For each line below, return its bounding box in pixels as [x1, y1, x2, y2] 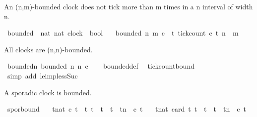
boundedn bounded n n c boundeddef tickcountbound [7, 61, 194, 71]
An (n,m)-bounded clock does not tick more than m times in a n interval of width [4, 1, 253, 11]
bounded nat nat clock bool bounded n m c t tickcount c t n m [7, 28, 239, 38]
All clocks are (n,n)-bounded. [4, 44, 93, 54]
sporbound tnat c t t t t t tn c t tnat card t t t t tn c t [7, 104, 246, 114]
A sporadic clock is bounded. [4, 87, 92, 97]
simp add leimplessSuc [7, 70, 78, 80]
